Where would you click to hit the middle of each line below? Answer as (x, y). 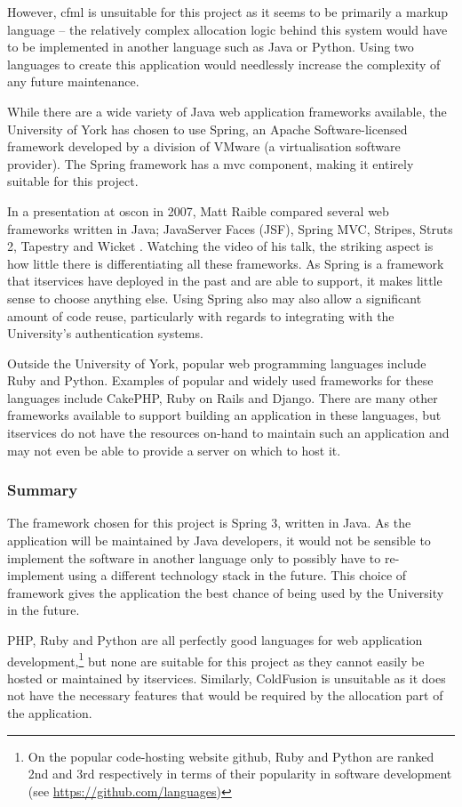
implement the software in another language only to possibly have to (194, 557)
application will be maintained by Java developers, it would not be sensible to (219, 541)
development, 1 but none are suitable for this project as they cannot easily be (216, 659)
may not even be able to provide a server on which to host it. (174, 450)
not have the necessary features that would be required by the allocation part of (225, 695)
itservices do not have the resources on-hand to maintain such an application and (228, 433)
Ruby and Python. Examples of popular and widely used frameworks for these (220, 380)
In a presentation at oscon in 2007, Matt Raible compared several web (198, 210)
